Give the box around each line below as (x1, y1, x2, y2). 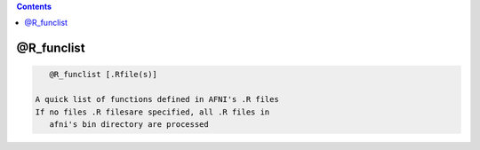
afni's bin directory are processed (49, 119, 209, 129)
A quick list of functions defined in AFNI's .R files (35, 94, 279, 105)
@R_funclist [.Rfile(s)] (49, 69, 157, 80)
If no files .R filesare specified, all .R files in (35, 107, 270, 117)
